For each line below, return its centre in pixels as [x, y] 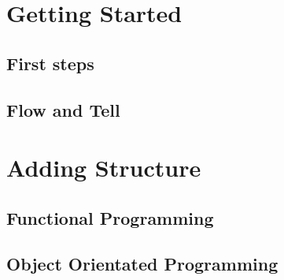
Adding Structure [104, 168]
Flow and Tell [63, 109]
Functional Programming [110, 217]
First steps [50, 63]
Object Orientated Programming [142, 264]
